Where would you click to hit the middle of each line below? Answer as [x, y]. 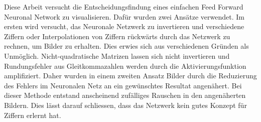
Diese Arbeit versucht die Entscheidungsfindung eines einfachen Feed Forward [124, 7]
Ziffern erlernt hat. [33, 115]
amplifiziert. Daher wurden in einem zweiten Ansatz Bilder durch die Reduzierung [130, 76]
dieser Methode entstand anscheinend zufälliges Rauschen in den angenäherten [125, 95]
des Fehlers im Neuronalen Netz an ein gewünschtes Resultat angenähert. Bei [123, 85]
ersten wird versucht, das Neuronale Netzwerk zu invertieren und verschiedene [124, 26]
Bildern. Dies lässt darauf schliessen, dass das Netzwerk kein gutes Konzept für [125, 105]
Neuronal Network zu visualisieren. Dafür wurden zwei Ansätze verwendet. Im [124, 16]
